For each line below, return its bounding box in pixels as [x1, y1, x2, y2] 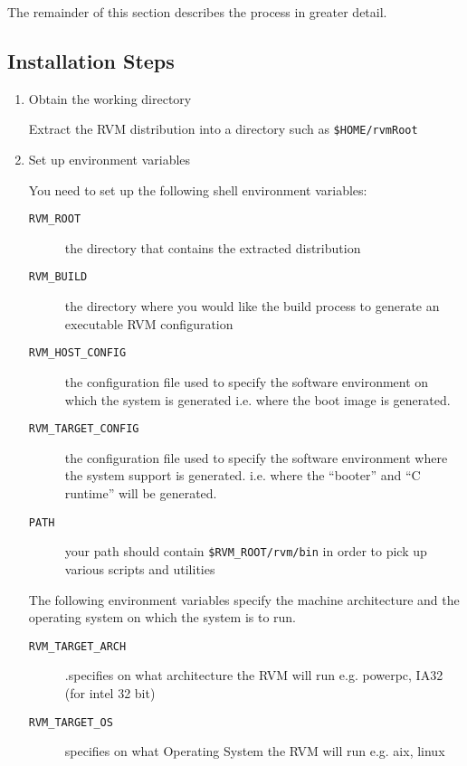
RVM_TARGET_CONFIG [28, 422, 139, 436]
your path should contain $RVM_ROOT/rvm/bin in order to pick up [64, 542, 427, 561]
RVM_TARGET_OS [28, 715, 113, 729]
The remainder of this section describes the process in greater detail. [7, 3, 387, 21]
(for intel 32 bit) [64, 683, 156, 702]
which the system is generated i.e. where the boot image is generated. [64, 390, 451, 409]
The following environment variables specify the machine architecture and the [28, 590, 460, 609]
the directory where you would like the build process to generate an [64, 297, 440, 316]
